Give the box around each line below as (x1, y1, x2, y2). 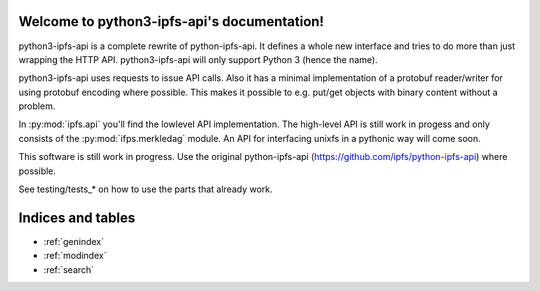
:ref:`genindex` (43, 235, 105, 247)
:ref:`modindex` (43, 250, 107, 262)
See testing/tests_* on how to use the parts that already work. (18, 183, 274, 195)
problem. (18, 100, 56, 112)
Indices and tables (18, 209, 136, 226)
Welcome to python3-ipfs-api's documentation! (18, 13, 325, 30)
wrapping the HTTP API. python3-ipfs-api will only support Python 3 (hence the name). (18, 53, 379, 65)
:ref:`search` (43, 263, 95, 275)
